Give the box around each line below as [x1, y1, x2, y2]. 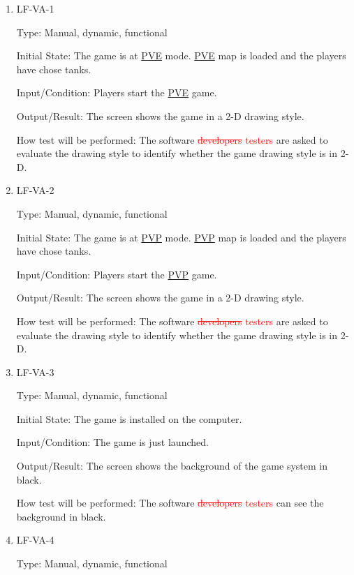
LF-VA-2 [16, 183, 54, 197]
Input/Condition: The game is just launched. [16, 435, 209, 449]
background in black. [16, 509, 106, 523]
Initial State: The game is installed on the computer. [16, 411, 242, 426]
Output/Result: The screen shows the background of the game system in [16, 458, 327, 473]
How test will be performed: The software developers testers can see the [16, 495, 324, 510]
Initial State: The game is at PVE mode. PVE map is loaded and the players [16, 48, 346, 63]
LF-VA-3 [16, 364, 54, 379]
